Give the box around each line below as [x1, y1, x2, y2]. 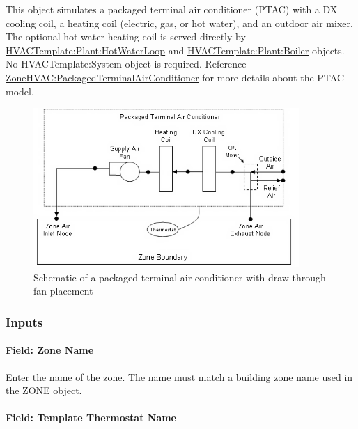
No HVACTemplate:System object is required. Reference [6, 56, 247, 71]
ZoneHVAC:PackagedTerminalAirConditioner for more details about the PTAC [6, 70, 345, 84]
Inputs [6, 313, 43, 330]
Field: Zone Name [6, 343, 94, 357]
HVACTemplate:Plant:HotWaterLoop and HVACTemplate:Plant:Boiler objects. [6, 42, 345, 57]
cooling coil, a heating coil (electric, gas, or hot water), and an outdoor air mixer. [6, 15, 353, 30]
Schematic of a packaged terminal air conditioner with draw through [33, 270, 326, 284]
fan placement [33, 283, 93, 298]
